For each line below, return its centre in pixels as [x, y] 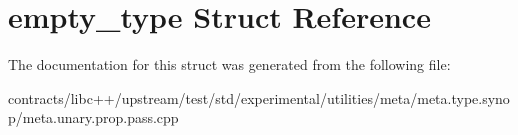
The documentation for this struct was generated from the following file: [229, 64]
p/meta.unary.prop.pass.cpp [93, 117]
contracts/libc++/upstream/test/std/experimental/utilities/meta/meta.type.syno [259, 97]
